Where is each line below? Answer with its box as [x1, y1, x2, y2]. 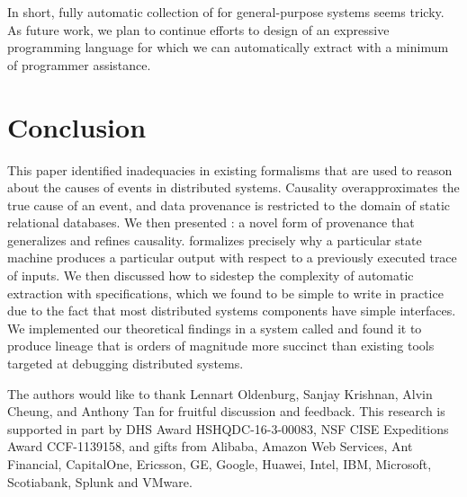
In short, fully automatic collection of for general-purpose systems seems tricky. [7, 3, 445, 21]
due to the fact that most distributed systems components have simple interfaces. [7, 301, 456, 320]
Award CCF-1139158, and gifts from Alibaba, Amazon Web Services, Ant [7, 437, 413, 456]
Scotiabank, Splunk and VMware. [7, 472, 193, 491]
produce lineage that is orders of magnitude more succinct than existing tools [7, 336, 435, 355]
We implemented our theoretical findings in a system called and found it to [7, 318, 422, 337]
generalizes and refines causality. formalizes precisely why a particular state [7, 230, 422, 249]
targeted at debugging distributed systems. [7, 354, 244, 373]
